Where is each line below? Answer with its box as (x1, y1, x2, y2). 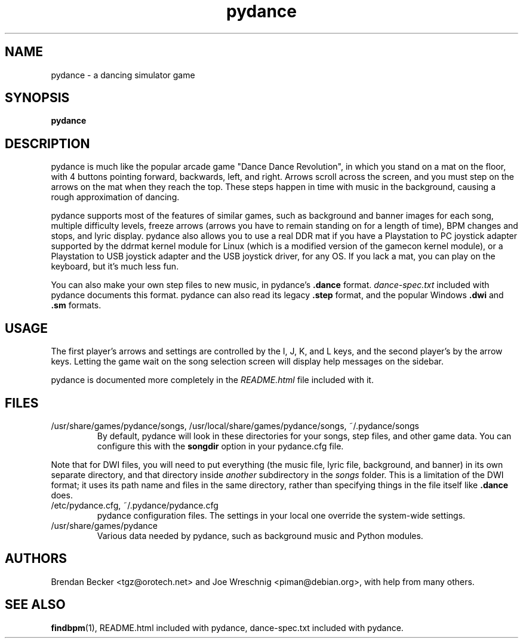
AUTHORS (5, 551, 67, 567)
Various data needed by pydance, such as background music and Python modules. (97, 530, 423, 541)
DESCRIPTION (5, 136, 90, 151)
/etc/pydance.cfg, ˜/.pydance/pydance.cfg (51, 500, 219, 510)
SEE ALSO (5, 597, 66, 613)
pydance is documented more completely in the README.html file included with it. (51, 375, 374, 385)
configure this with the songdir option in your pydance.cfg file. (97, 440, 344, 451)
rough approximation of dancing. (51, 192, 180, 203)
